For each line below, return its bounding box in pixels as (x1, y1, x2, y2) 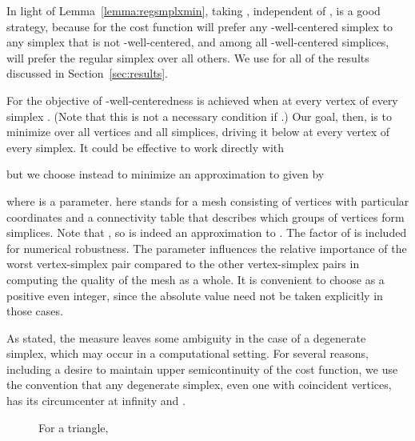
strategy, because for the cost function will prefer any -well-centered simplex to (6, 18, 393, 34)
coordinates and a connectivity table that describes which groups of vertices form (6, 208, 405, 225)
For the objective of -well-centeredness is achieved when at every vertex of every (6, 91, 398, 108)
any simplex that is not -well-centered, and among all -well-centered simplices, (6, 34, 389, 50)
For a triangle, (38, 419, 109, 435)
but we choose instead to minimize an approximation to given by (6, 166, 325, 182)
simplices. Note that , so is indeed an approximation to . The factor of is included (6, 224, 407, 241)
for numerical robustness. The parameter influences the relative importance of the (6, 239, 407, 256)
